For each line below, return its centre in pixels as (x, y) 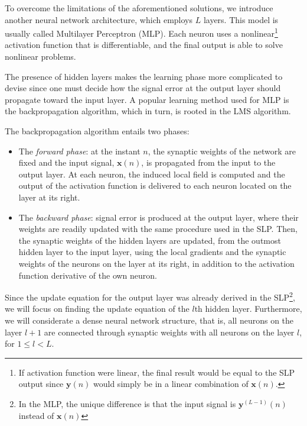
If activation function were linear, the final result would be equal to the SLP (157, 372)
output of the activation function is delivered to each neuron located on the (155, 185)
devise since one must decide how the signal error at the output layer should (143, 88)
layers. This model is (241, 19)
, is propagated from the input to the (208, 162)
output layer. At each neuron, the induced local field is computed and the (152, 174)
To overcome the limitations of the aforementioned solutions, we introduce (139, 8)
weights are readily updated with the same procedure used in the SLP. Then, (158, 229)
